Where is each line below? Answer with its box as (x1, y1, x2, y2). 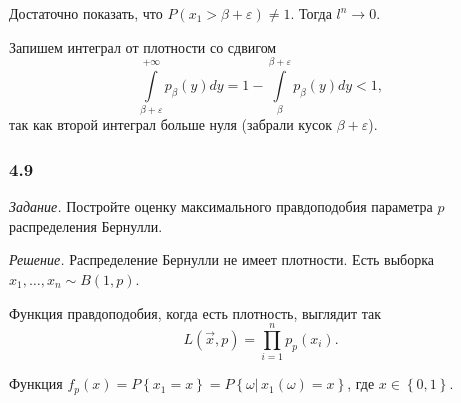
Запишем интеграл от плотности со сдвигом (9, 36, 277, 57)
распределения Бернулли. (9, 215, 163, 236)
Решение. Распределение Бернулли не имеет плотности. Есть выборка (9, 249, 434, 270)
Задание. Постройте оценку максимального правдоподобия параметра (9, 196, 433, 217)
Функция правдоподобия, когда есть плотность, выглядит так (9, 302, 382, 323)
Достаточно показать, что (9, 3, 163, 23)
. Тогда (290, 3, 332, 23)
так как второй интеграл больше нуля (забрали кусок (9, 114, 332, 135)
